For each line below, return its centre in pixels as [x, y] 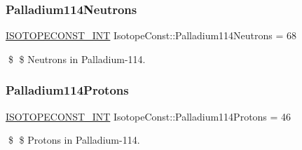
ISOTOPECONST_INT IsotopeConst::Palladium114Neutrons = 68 [151, 35]
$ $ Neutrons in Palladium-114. [77, 59]
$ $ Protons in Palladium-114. [74, 140]
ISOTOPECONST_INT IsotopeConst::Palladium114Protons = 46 [149, 116]
